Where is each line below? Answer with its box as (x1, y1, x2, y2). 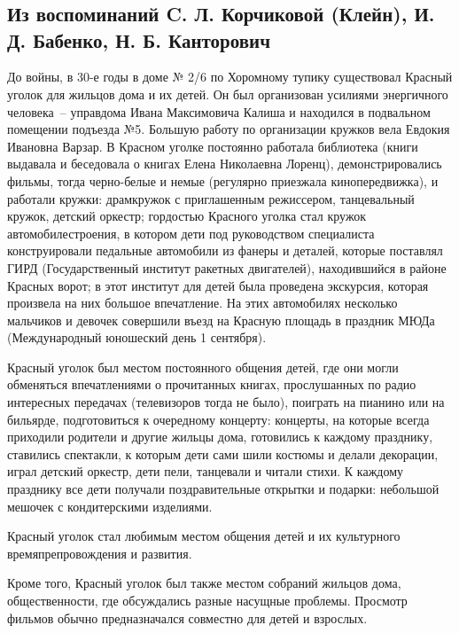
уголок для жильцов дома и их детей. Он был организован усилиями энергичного (7, 84, 448, 103)
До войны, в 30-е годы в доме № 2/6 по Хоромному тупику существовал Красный (7, 67, 453, 86)
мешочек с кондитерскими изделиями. (7, 496, 213, 515)
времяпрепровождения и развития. (7, 543, 192, 562)
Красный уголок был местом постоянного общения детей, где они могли (7, 357, 399, 376)
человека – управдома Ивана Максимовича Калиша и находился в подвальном (7, 102, 431, 121)
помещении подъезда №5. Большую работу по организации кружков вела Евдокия (7, 120, 450, 138)
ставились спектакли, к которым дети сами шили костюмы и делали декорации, (7, 444, 439, 463)
